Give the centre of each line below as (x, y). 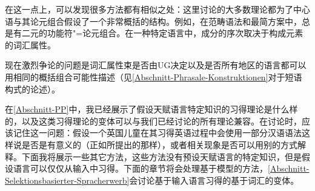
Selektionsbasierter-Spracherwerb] (67, 180)
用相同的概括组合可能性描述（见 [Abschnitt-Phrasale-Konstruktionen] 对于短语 (154, 76)
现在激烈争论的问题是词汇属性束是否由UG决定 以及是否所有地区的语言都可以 (156, 65)
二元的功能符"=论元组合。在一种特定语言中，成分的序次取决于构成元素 (162, 33)
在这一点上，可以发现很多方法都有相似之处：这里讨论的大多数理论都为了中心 (157, 9)
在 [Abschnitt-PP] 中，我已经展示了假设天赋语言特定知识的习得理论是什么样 (151, 109)
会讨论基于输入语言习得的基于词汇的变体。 (214, 180)
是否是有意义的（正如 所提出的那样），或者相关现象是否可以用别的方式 (159, 144)
